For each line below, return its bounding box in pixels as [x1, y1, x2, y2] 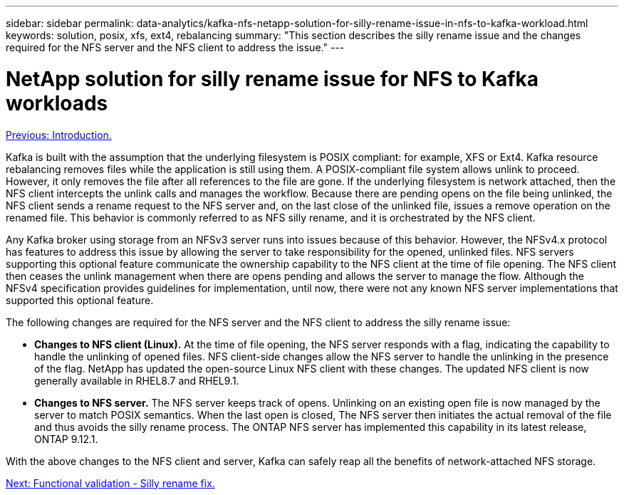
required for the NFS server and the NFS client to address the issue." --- [6, 41, 345, 53]
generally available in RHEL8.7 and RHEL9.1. [34, 374, 239, 387]
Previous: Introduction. [6, 128, 112, 141]
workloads [6, 90, 108, 115]
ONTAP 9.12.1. [34, 432, 98, 445]
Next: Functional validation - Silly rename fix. [6, 476, 215, 489]
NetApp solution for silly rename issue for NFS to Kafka [6, 66, 539, 91]
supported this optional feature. [6, 293, 154, 306]
